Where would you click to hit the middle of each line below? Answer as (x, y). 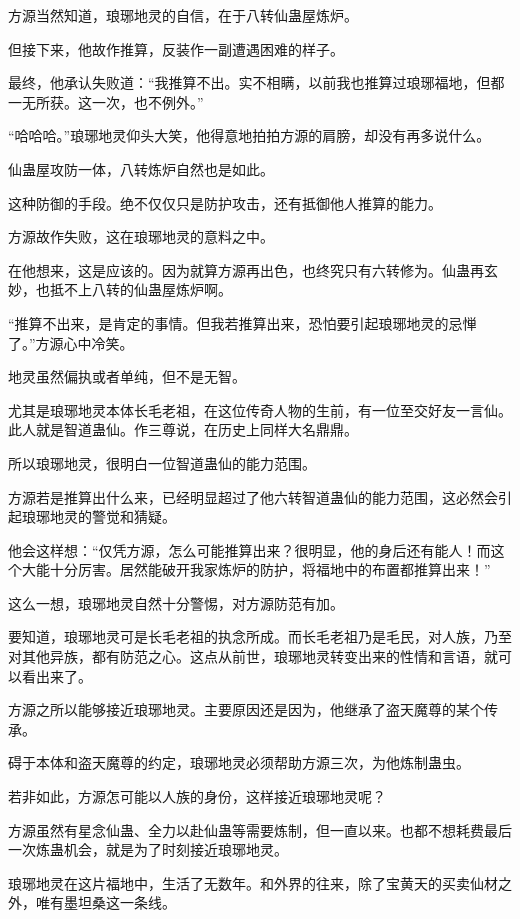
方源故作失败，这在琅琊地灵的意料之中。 (141, 236)
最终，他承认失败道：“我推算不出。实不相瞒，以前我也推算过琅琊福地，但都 (256, 82)
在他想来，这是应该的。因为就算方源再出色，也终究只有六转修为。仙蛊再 (246, 269)
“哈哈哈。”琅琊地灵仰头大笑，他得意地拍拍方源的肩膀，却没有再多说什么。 (249, 135)
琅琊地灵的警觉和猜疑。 (98, 516)
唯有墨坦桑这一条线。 (105, 902)
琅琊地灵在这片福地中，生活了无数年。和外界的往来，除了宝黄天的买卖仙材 (253, 882)
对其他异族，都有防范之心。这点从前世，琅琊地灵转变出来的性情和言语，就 (253, 656)
